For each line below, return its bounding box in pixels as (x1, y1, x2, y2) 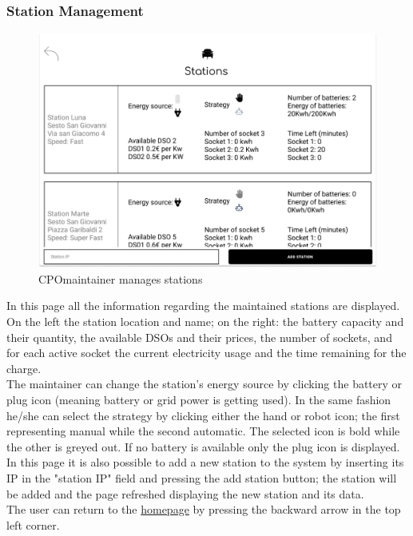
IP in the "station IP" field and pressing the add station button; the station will (6, 469, 397, 486)
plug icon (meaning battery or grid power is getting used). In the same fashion (6, 391, 391, 407)
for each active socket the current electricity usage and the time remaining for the (6, 344, 407, 361)
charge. (6, 359, 42, 376)
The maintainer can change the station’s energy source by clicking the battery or (6, 375, 403, 392)
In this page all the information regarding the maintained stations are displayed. (6, 297, 400, 314)
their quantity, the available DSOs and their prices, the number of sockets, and (6, 328, 392, 345)
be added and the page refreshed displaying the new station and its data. (6, 485, 364, 502)
